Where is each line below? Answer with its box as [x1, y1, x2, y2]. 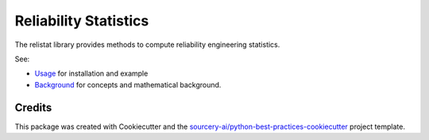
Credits [14, 100, 52, 115]
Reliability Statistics [14, 12, 149, 29]
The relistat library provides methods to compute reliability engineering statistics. [14, 40, 280, 49]
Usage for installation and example [34, 68, 149, 79]
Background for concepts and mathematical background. [34, 80, 222, 89]
